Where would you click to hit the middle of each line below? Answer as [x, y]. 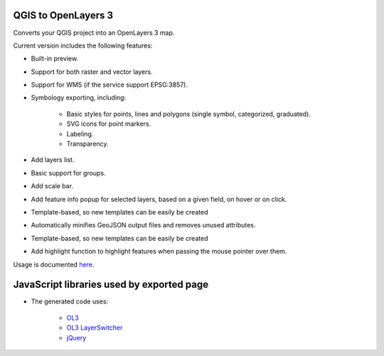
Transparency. [88, 144]
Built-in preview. [54, 59]
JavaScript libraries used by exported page [111, 285]
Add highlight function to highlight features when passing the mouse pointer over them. [159, 252]
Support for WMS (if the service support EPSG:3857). [110, 85]
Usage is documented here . [54, 264]
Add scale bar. [52, 186]
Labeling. [80, 134]
